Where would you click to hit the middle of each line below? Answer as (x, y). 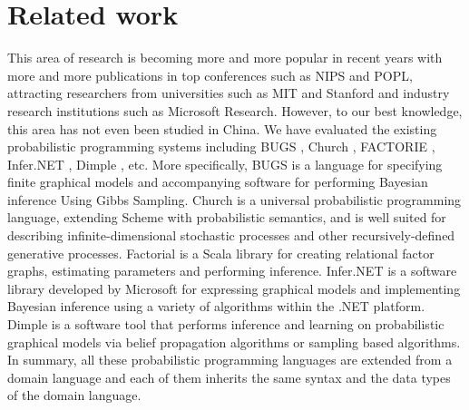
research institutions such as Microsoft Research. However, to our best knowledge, (235, 110)
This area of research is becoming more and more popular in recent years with (225, 58)
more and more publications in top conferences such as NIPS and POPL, (210, 75)
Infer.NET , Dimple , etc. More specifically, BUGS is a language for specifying (225, 164)
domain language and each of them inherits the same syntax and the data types (229, 377)
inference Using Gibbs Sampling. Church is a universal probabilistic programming (234, 199)
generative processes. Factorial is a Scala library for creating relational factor (221, 253)
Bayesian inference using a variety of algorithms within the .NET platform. (216, 306)
